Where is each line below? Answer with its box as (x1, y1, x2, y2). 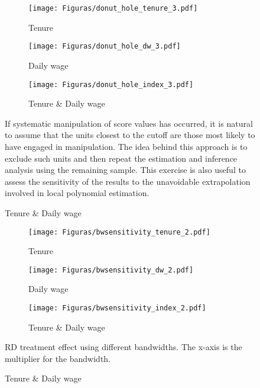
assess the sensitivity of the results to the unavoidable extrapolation (5, 175, 251, 187)
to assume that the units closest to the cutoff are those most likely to (5, 129, 255, 141)
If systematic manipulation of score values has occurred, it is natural (5, 117, 253, 129)
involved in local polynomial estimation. (5, 187, 149, 199)
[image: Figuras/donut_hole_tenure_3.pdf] (28, 4, 198, 12)
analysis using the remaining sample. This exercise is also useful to (5, 163, 246, 176)
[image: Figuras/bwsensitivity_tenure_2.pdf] (28, 227, 210, 236)
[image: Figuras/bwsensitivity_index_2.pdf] (28, 304, 206, 312)
